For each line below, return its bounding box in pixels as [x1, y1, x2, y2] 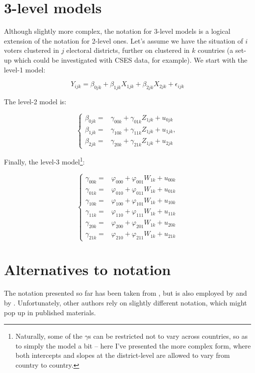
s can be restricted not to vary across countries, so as [88, 331, 248, 341]
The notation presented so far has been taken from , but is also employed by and [4, 288, 247, 298]
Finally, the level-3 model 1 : [4, 155, 85, 167]
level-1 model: [4, 64, 46, 74]
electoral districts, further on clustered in [66, 45, 190, 55]
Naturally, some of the [15, 331, 83, 341]
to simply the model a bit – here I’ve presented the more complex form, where [15, 340, 251, 350]
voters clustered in [4, 45, 59, 55]
